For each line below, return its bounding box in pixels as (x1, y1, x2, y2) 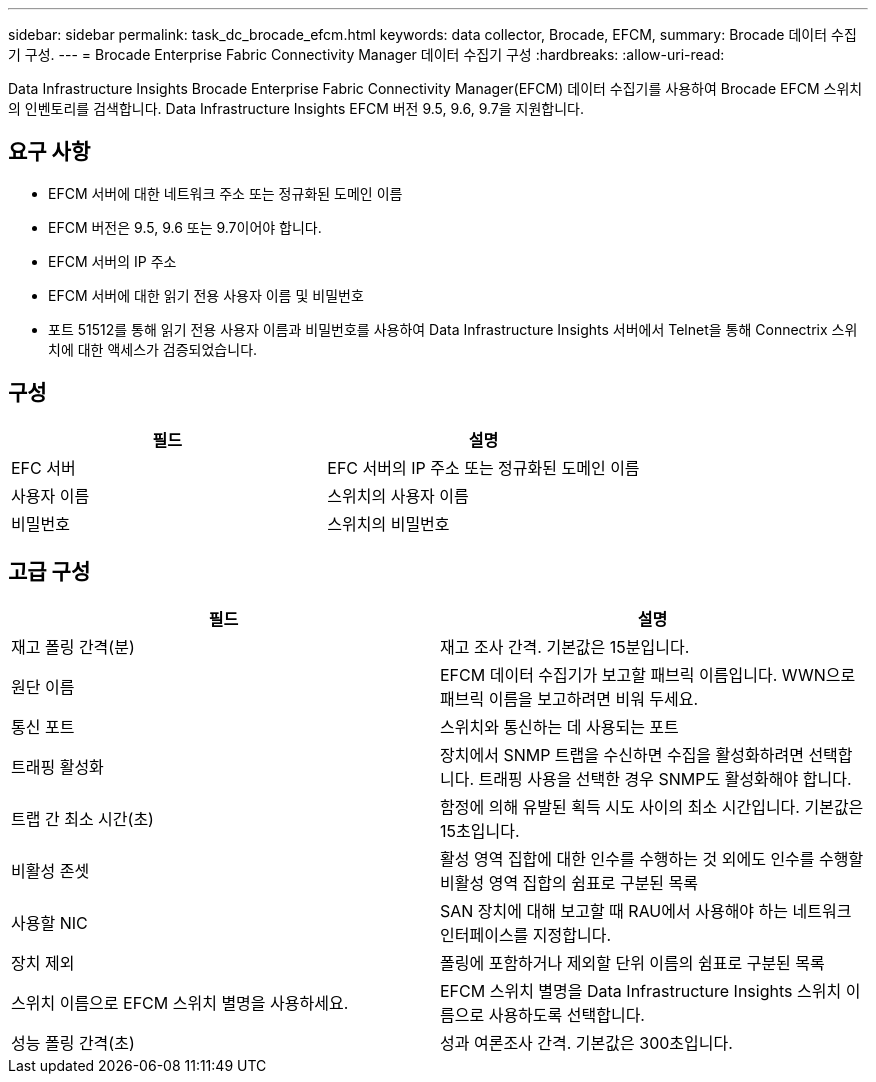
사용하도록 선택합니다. (488, 1004, 645, 1025)
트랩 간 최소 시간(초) (11, 808, 154, 829)
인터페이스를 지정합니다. (440, 924, 612, 945)
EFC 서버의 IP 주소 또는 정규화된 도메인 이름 (327, 457, 640, 478)
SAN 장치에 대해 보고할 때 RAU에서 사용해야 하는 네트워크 (440, 900, 852, 921)
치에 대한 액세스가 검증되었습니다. (48, 340, 258, 358)
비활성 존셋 (11, 860, 90, 881)
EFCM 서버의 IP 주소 (48, 252, 177, 270)
